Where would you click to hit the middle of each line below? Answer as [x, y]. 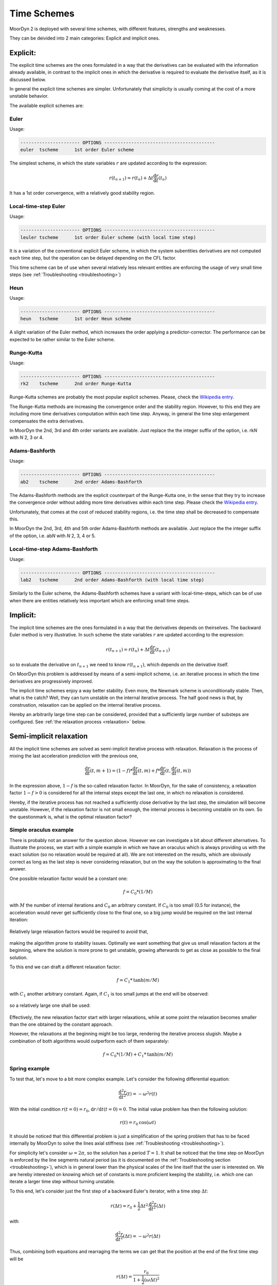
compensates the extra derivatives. [47, 421]
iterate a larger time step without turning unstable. [62, 1182]
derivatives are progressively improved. [51, 681]
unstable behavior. [29, 96]
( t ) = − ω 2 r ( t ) [142, 1094]
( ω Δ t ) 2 [152, 1279]
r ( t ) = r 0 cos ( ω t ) [138, 1123]
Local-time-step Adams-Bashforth [54, 549]
